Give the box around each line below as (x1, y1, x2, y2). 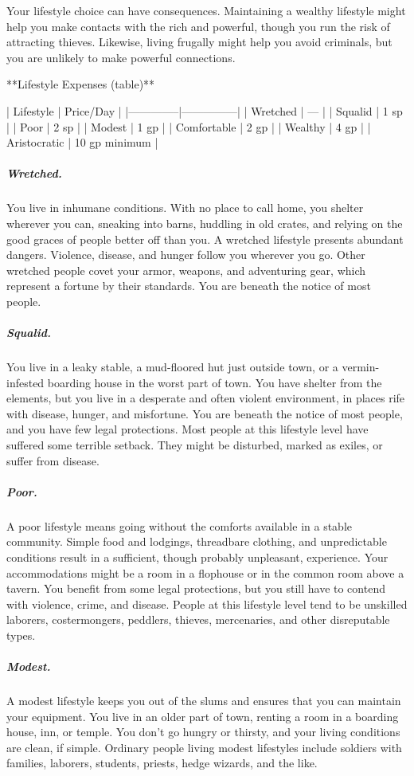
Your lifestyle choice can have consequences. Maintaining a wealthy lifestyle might (6, 2, 406, 18)
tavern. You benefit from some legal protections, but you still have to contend (6, 580, 385, 597)
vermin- (342, 359, 380, 375)
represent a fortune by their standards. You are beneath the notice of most (6, 277, 371, 294)
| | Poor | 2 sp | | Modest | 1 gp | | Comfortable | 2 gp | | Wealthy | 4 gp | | (6, 118, 371, 135)
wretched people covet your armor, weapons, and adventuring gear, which (6, 261, 366, 278)
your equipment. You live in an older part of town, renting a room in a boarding (6, 707, 399, 724)
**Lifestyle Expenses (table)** (6, 76, 155, 92)
